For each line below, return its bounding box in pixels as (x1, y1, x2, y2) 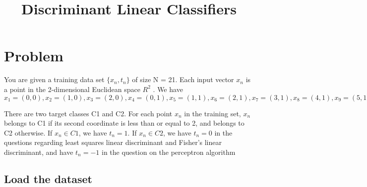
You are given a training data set (4, 74, 105, 85)
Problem (4, 46, 63, 66)
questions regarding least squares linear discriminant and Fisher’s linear (4, 137, 222, 147)
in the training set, (184, 108, 241, 118)
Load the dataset (4, 171, 92, 186)
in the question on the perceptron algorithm (101, 146, 236, 157)
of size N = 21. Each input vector (132, 74, 234, 85)
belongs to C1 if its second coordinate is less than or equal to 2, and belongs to (4, 118, 245, 128)
